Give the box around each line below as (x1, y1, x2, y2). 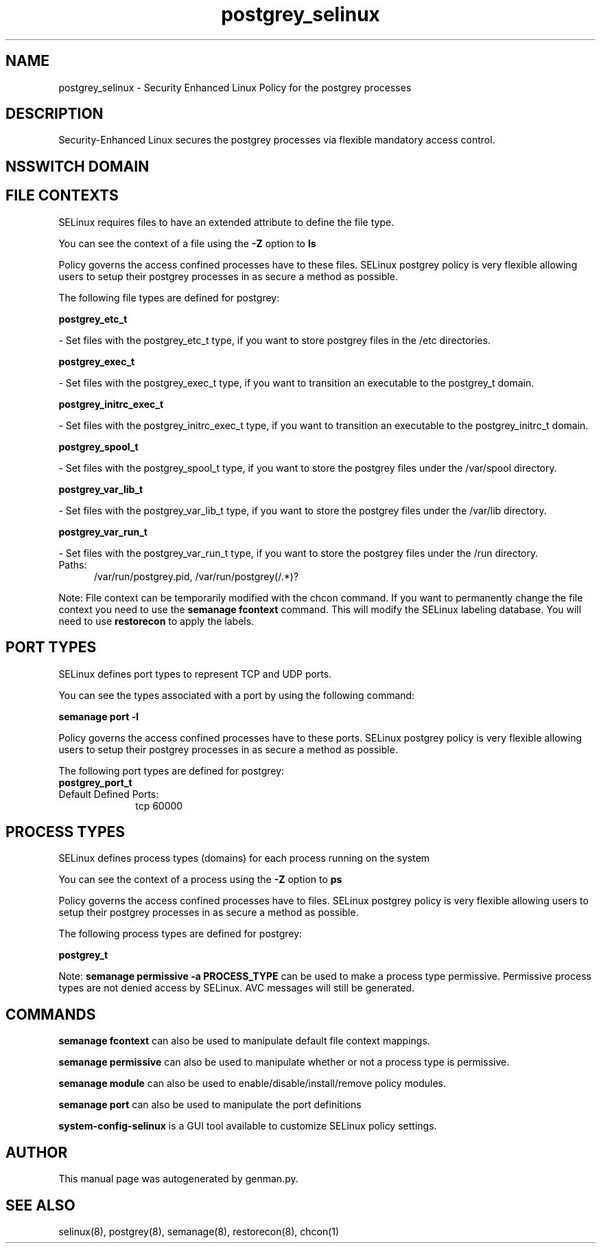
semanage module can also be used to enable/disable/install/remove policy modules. (58, 1077, 447, 1090)
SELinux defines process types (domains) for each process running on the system (58, 852, 430, 864)
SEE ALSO (5, 1196, 75, 1214)
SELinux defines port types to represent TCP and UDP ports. (58, 667, 332, 680)
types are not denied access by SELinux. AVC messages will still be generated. (58, 982, 415, 994)
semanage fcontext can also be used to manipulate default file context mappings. (58, 1035, 430, 1047)
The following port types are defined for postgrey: (58, 764, 285, 777)
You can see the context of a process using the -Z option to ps (58, 873, 342, 886)
